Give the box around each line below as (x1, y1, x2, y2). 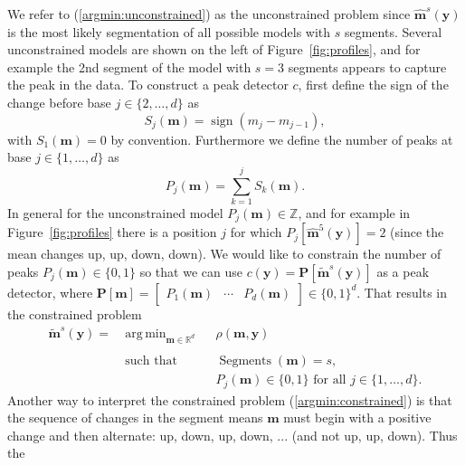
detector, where (7, 282, 93, 301)
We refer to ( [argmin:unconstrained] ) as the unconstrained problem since (7, 5, 411, 23)
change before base (7, 92, 111, 111)
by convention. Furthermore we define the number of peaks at (110, 129, 453, 148)
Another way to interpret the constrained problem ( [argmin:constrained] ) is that (7, 390, 452, 409)
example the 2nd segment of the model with (7, 57, 251, 76)
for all (313, 374, 346, 387)
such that (125, 355, 177, 368)
